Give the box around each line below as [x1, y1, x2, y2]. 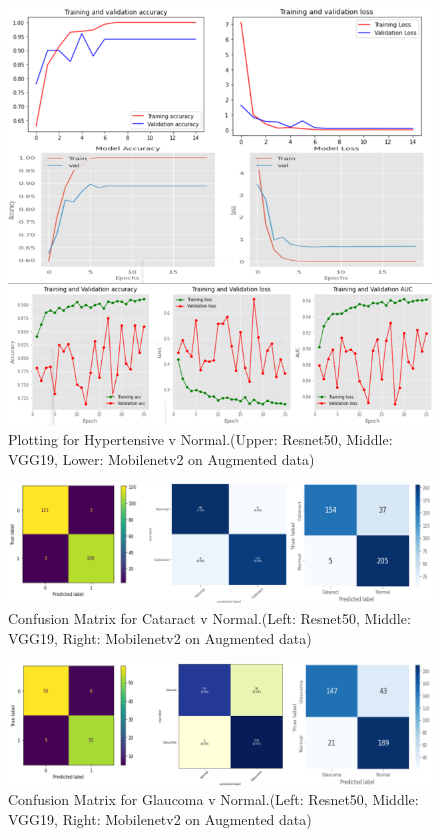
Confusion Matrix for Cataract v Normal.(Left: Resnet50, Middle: [8, 608, 411, 629]
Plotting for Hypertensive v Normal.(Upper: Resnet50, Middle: [8, 428, 393, 449]
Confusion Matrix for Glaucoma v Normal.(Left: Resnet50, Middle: [8, 789, 419, 810]
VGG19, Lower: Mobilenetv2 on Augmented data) [8, 448, 315, 469]
